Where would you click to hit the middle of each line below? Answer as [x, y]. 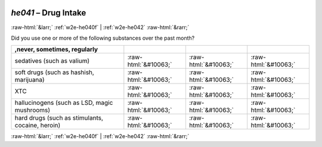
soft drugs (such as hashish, [55, 72]
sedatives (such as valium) [52, 61]
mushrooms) [32, 110]
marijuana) [30, 80]
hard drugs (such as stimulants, [59, 118]
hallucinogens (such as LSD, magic [64, 103]
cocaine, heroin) [38, 126]
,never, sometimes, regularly [56, 49]
